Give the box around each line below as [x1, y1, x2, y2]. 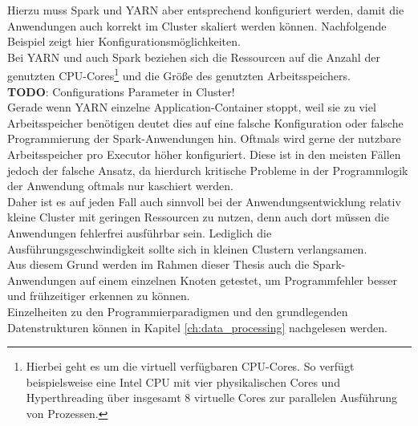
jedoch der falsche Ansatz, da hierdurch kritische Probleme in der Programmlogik [7, 161, 408, 178]
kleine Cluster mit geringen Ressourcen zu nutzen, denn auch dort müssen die [7, 209, 389, 225]
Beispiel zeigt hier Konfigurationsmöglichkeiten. [7, 33, 241, 50]
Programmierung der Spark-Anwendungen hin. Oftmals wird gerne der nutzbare [7, 130, 401, 147]
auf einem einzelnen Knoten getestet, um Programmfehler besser [79, 271, 397, 288]
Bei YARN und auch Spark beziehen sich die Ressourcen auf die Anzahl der [7, 48, 380, 65]
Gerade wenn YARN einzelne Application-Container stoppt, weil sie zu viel [7, 99, 376, 116]
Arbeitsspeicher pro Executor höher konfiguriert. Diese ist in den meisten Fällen [7, 146, 401, 162]
